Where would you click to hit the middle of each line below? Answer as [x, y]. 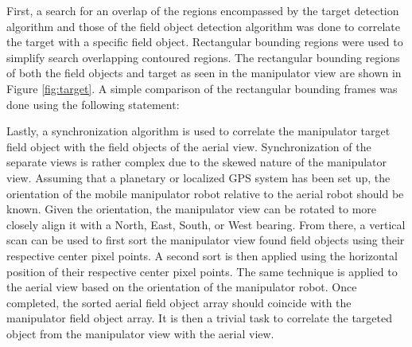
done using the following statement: [93, 104]
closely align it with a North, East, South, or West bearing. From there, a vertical [206, 224]
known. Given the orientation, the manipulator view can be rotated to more [191, 209]
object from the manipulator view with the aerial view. [140, 333]
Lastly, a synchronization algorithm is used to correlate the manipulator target [198, 131]
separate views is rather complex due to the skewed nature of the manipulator [197, 162]
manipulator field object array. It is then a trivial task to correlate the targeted [200, 318]
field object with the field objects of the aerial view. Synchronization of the [189, 146]
